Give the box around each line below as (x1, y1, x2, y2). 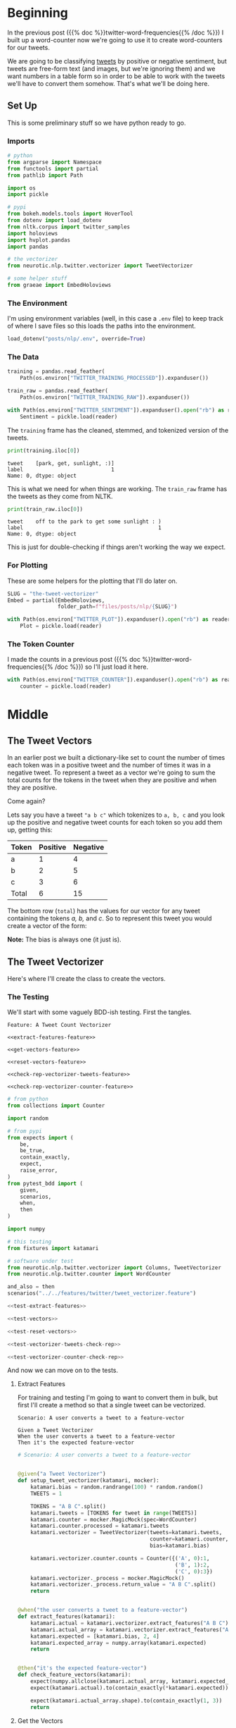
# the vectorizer (7, 256, 58, 263)
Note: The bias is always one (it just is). (7, 935, 122, 944)
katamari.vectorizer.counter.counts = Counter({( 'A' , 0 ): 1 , (30, 1555, 210, 1562)
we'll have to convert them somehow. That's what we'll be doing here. (7, 79, 209, 87)
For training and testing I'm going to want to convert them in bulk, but (17, 1393, 218, 1402)
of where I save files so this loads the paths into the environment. (7, 322, 197, 331)
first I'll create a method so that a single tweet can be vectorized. (17, 1401, 206, 1409)
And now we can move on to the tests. (7, 1366, 119, 1375)
